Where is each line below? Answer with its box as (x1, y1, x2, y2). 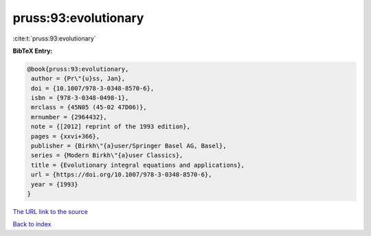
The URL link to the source (12, 207, 89, 215)
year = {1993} (31, 180, 78, 188)
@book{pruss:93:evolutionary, (27, 65, 129, 73)
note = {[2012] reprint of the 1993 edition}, (31, 123, 190, 130)
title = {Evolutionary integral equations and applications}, (31, 161, 245, 169)
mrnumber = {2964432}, (31, 113, 108, 121)
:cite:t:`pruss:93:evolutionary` (12, 34, 96, 43)
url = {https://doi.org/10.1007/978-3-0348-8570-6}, (31, 171, 212, 178)
